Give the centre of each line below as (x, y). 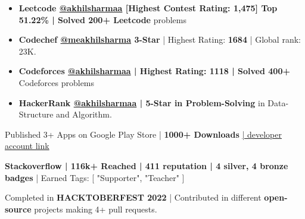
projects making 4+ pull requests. (96, 209)
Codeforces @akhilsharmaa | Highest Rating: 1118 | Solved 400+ (154, 71)
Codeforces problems (57, 82)
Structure (36, 114)
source (18, 209)
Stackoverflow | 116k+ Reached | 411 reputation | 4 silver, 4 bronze (147, 165)
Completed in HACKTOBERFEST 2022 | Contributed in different (133, 197)
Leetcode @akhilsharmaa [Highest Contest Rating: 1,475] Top (148, 8)
